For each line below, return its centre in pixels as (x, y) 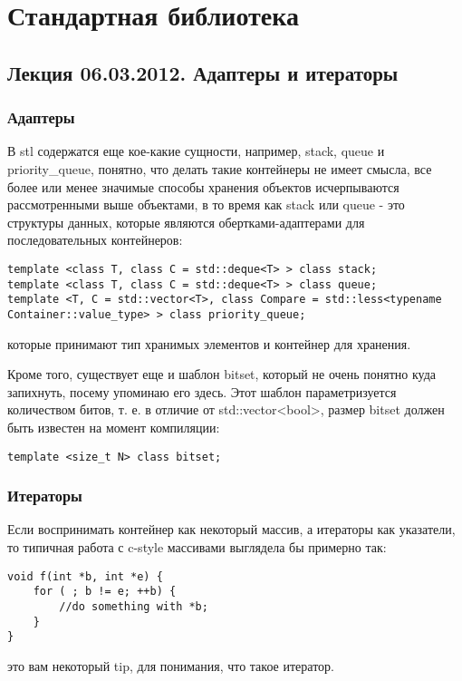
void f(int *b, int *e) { (85, 576)
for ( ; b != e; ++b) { (105, 592)
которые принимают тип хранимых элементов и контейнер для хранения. (209, 343)
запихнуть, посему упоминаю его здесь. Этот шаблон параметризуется (202, 391)
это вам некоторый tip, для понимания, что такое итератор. (171, 665)
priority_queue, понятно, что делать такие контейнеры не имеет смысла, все (220, 168)
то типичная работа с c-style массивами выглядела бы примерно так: (197, 547)
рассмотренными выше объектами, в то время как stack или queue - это (206, 204)
